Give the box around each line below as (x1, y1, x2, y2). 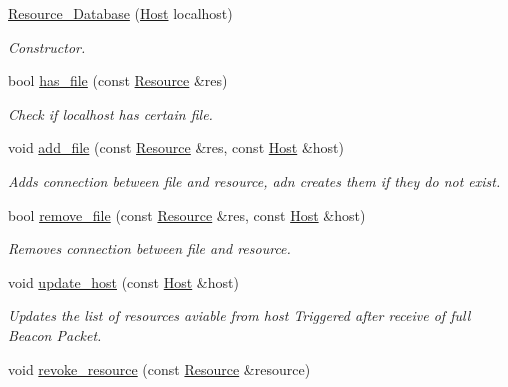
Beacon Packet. (8, 324, 102, 345)
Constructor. (8, 36, 86, 57)
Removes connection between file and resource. (8, 238, 291, 259)
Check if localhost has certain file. (8, 103, 213, 124)
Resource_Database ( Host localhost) (8, 3, 233, 23)
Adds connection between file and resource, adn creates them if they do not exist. (8, 170, 501, 191)
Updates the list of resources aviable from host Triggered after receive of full (8, 305, 471, 326)
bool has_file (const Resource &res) (8, 70, 228, 91)
